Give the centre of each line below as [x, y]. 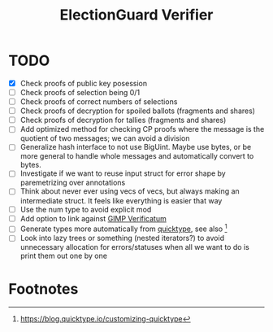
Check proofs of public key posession [84, 83]
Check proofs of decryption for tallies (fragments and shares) [123, 120]
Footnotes [43, 288]
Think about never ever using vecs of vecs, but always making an [130, 191]
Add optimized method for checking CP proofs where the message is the [142, 129]
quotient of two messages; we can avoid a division [105, 138]
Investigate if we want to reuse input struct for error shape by [123, 173]
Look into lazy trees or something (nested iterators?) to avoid [122, 238]
